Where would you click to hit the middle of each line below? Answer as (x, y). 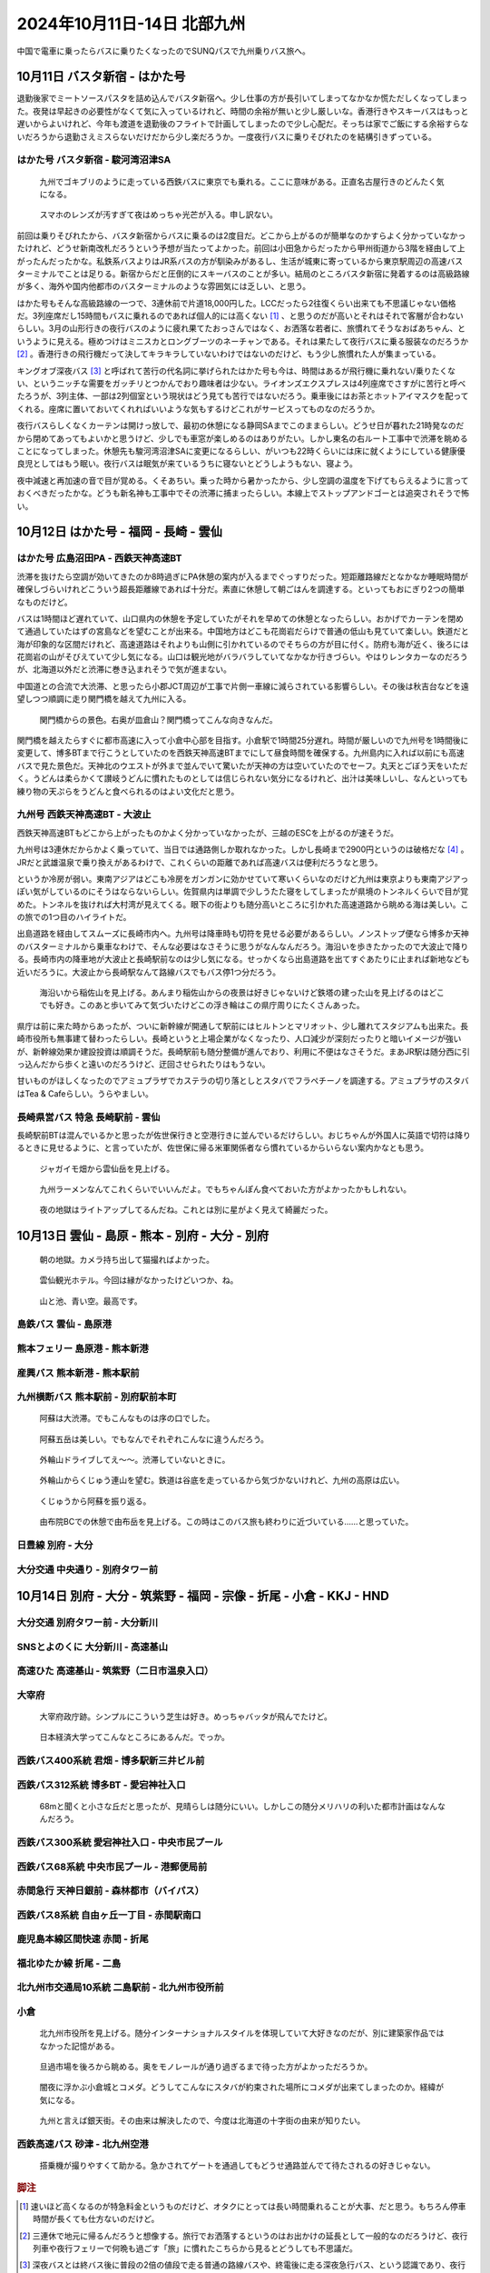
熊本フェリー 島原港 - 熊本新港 (83, 1348)
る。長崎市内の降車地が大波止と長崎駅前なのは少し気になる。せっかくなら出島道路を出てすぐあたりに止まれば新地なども (243, 959)
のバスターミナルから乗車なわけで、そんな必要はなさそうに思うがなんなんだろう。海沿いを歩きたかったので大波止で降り (243, 946)
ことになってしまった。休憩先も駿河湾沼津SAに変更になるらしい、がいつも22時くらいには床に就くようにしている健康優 (241, 451)
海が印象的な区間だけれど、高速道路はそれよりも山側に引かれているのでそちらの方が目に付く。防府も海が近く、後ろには (243, 644)
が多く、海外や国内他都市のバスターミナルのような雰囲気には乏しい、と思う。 (164, 286)
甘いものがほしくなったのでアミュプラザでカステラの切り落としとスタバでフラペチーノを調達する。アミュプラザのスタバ (243, 1081)
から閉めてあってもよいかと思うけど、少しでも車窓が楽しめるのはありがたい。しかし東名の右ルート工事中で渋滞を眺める (243, 438)
